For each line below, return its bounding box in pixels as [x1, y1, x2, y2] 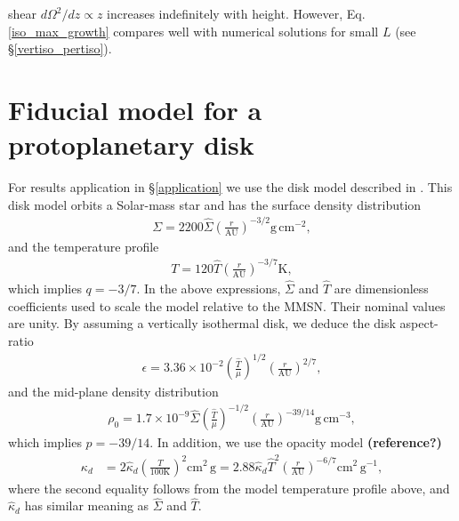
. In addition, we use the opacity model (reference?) [149, 433, 442, 452]
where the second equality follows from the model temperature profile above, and [8, 478, 450, 497]
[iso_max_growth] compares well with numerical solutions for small [8, 21, 379, 40]
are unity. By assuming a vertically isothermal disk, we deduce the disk [8, 314, 396, 333]
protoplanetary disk [8, 126, 254, 163]
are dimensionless [334, 279, 429, 298]
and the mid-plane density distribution [8, 382, 219, 401]
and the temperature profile [8, 236, 159, 255]
